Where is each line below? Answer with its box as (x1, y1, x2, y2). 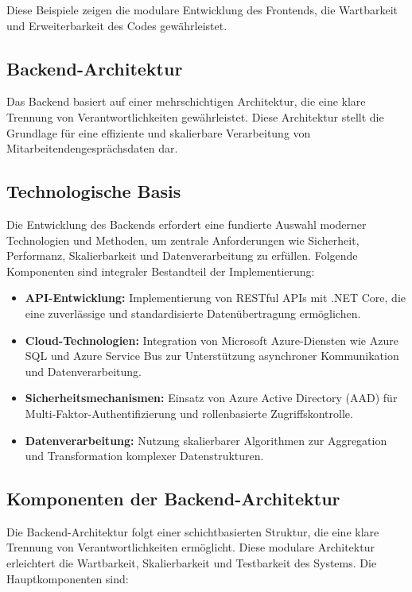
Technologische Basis (6, 179, 181, 203)
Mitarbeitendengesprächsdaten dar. (6, 140, 178, 157)
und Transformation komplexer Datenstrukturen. (25, 447, 264, 464)
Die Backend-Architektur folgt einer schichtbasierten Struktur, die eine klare (6, 523, 379, 540)
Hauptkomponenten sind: (6, 570, 129, 586)
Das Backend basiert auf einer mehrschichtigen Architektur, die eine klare (6, 93, 366, 110)
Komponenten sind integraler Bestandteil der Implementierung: (6, 262, 315, 279)
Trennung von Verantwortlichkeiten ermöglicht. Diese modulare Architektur (6, 539, 375, 555)
